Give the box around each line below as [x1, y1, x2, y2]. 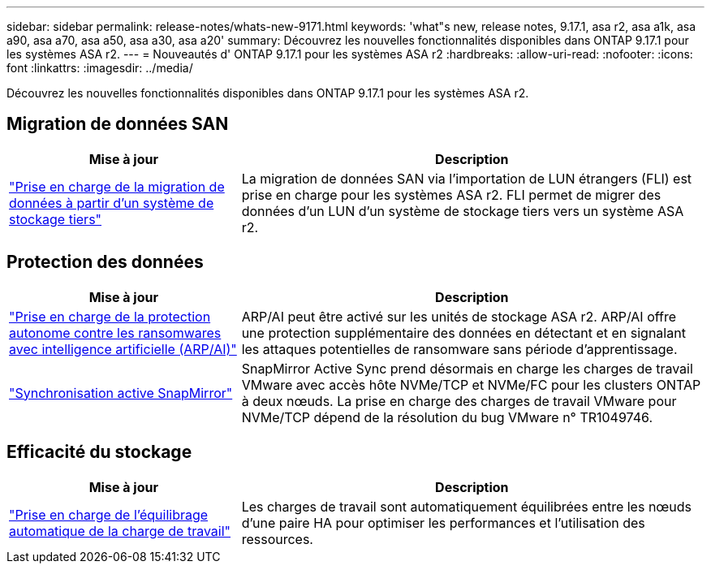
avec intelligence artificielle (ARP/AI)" [9, 340, 237, 357]
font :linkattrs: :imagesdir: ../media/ [6, 61, 193, 75]
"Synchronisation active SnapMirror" [9, 384, 233, 401]
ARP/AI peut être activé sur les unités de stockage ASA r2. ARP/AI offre [241, 308, 677, 325]
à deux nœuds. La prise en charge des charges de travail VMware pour [241, 392, 677, 409]
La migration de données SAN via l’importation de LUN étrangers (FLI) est [241, 170, 692, 187]
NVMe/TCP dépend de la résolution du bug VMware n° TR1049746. [241, 408, 653, 425]
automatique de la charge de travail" [9, 522, 231, 539]
